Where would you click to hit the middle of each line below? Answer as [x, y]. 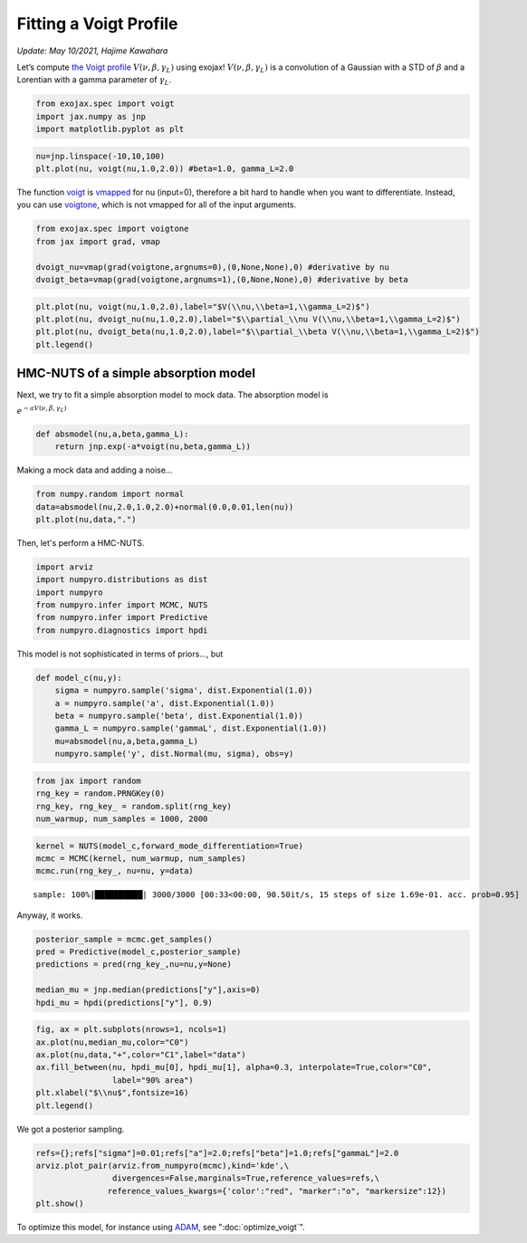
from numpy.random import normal [110, 494]
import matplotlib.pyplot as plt [110, 129]
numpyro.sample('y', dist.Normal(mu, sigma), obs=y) [174, 754]
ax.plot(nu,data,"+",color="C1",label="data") [141, 1054]
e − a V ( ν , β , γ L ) [42, 410]
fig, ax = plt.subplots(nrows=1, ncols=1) [131, 1029]
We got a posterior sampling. [71, 1129]
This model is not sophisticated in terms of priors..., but [120, 654]
